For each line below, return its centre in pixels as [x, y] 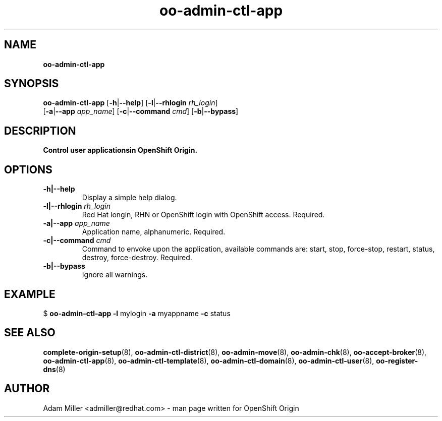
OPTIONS [28, 169]
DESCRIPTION [40, 131]
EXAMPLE [30, 294]
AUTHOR [27, 389]
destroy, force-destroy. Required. [137, 258]
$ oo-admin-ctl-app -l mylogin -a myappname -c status [137, 313]
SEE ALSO [30, 333]
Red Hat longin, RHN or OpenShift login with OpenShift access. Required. [203, 215]
